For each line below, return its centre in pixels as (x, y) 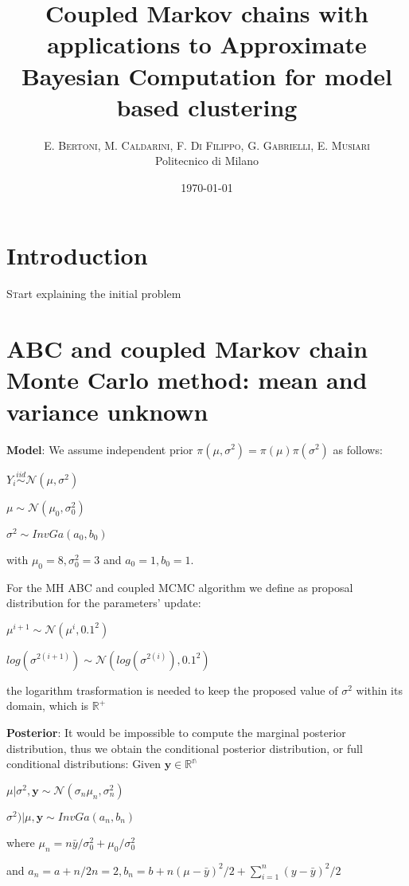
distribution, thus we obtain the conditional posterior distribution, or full (185, 748)
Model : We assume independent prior (100, 449)
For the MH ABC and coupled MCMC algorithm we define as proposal (180, 587)
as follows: (358, 449)
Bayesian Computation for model (207, 75)
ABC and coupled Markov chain (187, 349)
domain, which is (48, 706)
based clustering (207, 106)
